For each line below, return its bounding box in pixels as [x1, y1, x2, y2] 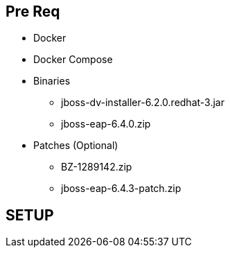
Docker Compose [33, 53, 113, 66]
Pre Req [6, 3, 60, 20]
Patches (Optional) [33, 139, 118, 152]
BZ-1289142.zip [61, 161, 132, 173]
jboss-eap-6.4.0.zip [61, 118, 151, 130]
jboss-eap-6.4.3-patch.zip [61, 182, 182, 195]
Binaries [33, 75, 71, 87]
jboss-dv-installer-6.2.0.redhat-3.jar [61, 96, 224, 109]
